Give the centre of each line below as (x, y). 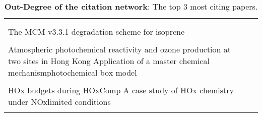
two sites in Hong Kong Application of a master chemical (109, 61)
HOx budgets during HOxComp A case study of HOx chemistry (121, 90)
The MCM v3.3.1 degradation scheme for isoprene (96, 32)
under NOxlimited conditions (59, 102)
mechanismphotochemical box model (73, 72)
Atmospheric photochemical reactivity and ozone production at (120, 49)
